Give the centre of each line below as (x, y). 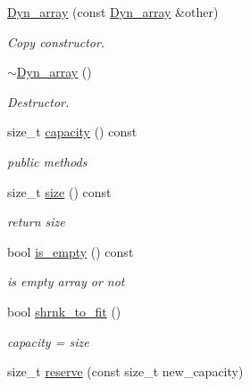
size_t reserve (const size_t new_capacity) (125, 371)
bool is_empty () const (71, 251)
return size (36, 222)
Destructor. (38, 101)
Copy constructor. (56, 41)
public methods (47, 161)
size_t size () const (59, 191)
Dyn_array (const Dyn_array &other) (113, 12)
